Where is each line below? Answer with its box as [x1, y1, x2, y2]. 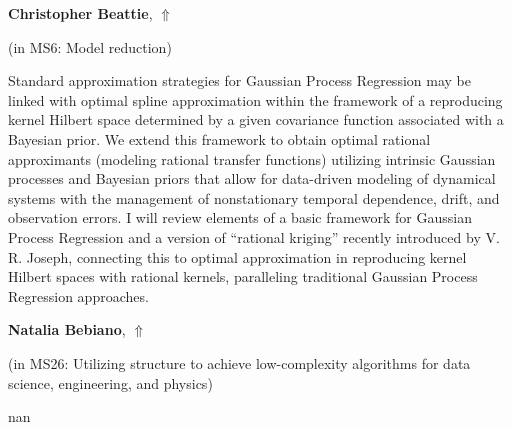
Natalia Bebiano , [8, 319, 126, 340]
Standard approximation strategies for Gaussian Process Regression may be [8, 70, 471, 91]
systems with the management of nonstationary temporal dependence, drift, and [8, 187, 500, 208]
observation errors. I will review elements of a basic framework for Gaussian [8, 207, 473, 228]
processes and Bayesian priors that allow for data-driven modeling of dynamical [8, 168, 496, 189]
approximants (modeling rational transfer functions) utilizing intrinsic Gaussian [8, 148, 496, 169]
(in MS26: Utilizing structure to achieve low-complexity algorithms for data [8, 352, 471, 373]
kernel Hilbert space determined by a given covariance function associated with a [8, 109, 504, 130]
